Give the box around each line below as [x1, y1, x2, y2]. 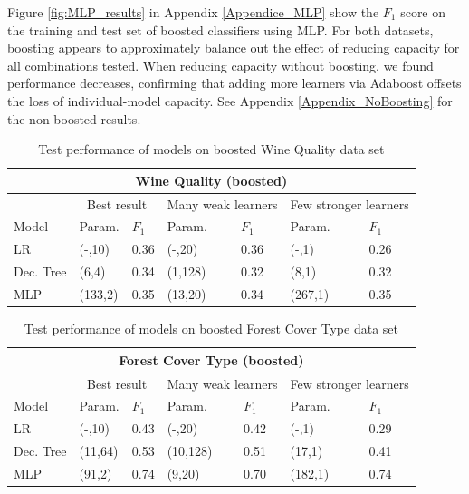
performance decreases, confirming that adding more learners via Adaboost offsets [7, 73, 462, 92]
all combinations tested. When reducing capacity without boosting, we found [7, 55, 434, 74]
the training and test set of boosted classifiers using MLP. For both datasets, [7, 20, 434, 39]
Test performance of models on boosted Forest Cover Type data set [24, 319, 398, 338]
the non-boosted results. [7, 109, 141, 128]
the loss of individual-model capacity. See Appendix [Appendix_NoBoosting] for [7, 91, 453, 110]
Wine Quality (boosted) [135, 170, 288, 189]
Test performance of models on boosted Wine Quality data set [38, 140, 385, 159]
